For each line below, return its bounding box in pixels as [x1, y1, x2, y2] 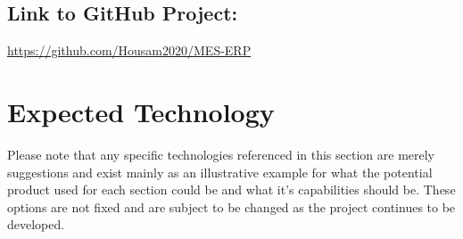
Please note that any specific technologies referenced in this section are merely [7, 144, 435, 163]
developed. [7, 215, 65, 234]
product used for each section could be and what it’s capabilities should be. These [7, 180, 456, 199]
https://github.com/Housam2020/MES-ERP [7, 41, 252, 60]
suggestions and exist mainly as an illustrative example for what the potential [7, 162, 433, 181]
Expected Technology [7, 93, 275, 129]
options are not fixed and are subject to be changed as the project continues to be [7, 197, 456, 216]
